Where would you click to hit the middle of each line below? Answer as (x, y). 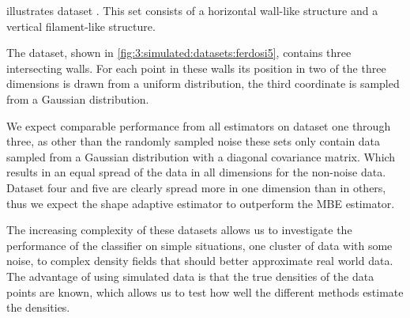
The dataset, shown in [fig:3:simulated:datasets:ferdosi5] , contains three (179, 53)
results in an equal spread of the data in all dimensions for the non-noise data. (196, 172)
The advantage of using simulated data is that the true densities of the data (190, 276)
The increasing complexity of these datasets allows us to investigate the (179, 230)
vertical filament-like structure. (81, 26)
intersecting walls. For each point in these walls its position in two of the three (196, 68)
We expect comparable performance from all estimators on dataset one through (199, 125)
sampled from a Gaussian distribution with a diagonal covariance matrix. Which (201, 156)
